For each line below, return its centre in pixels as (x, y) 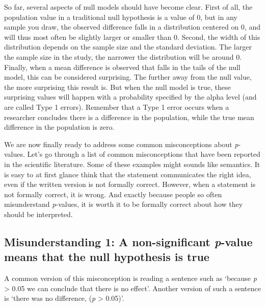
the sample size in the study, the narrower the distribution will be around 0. (123, 56)
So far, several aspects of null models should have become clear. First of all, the (128, 7)
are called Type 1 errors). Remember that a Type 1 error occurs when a (117, 107)
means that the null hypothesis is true (107, 257)
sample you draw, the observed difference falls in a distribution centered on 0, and (132, 27)
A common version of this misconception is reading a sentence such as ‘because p (130, 278)
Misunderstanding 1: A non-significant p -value (128, 241)
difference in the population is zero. (59, 127)
